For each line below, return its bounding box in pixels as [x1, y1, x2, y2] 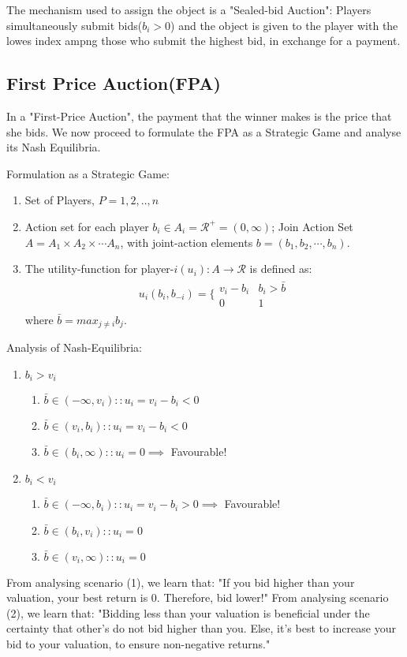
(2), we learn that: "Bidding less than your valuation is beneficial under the [6, 604, 370, 621]
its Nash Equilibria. [6, 139, 101, 155]
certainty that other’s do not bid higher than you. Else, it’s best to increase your [6, 620, 396, 636]
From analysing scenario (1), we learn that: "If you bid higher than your [6, 573, 355, 590]
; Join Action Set [271, 218, 353, 234]
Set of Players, [24, 192, 95, 208]
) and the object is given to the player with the [170, 17, 398, 33]
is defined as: [249, 260, 312, 277]
